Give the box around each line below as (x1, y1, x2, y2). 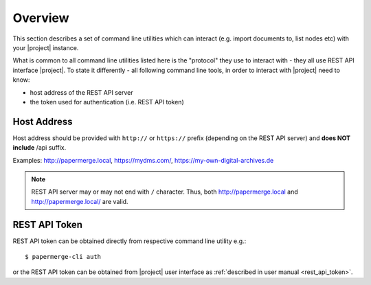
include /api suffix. (12, 144, 67, 152)
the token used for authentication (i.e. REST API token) (30, 98, 185, 106)
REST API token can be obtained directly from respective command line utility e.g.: (12, 237, 247, 245)
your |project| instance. (12, 43, 79, 52)
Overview (12, 10, 69, 25)
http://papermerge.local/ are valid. (31, 197, 128, 205)
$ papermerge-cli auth (25, 253, 102, 261)
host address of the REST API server (30, 88, 133, 96)
